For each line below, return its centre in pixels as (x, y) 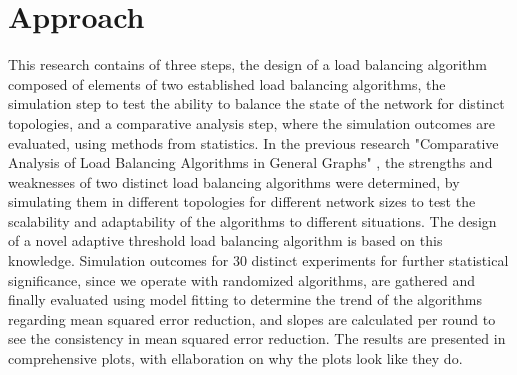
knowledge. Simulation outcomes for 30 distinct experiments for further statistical (258, 260)
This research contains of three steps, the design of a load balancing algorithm (247, 64)
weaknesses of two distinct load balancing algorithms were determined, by (234, 181)
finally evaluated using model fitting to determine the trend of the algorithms (245, 299)
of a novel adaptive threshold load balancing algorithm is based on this (225, 240)
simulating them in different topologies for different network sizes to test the (242, 201)
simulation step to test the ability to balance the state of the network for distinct (256, 103)
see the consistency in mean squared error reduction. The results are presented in (257, 338)
